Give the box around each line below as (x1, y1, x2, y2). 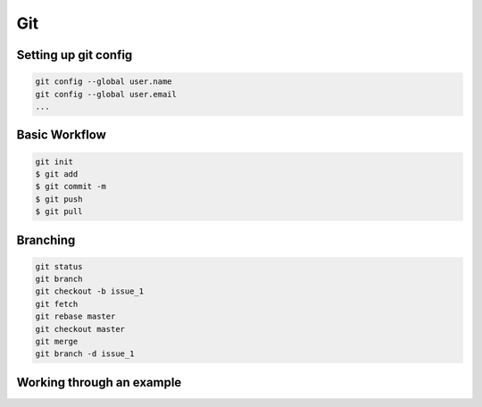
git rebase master (35, 311, 116, 321)
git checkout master (35, 324, 125, 334)
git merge (35, 336, 79, 347)
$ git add (35, 169, 79, 179)
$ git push (35, 194, 83, 204)
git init (35, 156, 74, 167)
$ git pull (35, 206, 83, 217)
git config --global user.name (35, 77, 173, 87)
